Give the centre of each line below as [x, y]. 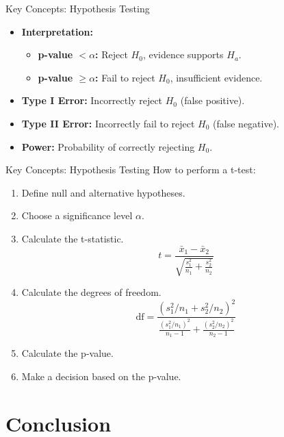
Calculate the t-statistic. [73, 238]
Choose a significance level [77, 215]
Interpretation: [57, 31]
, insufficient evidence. [216, 77]
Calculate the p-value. [67, 353]
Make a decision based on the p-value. [101, 376]
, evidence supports [183, 54]
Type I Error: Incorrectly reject [92, 100]
